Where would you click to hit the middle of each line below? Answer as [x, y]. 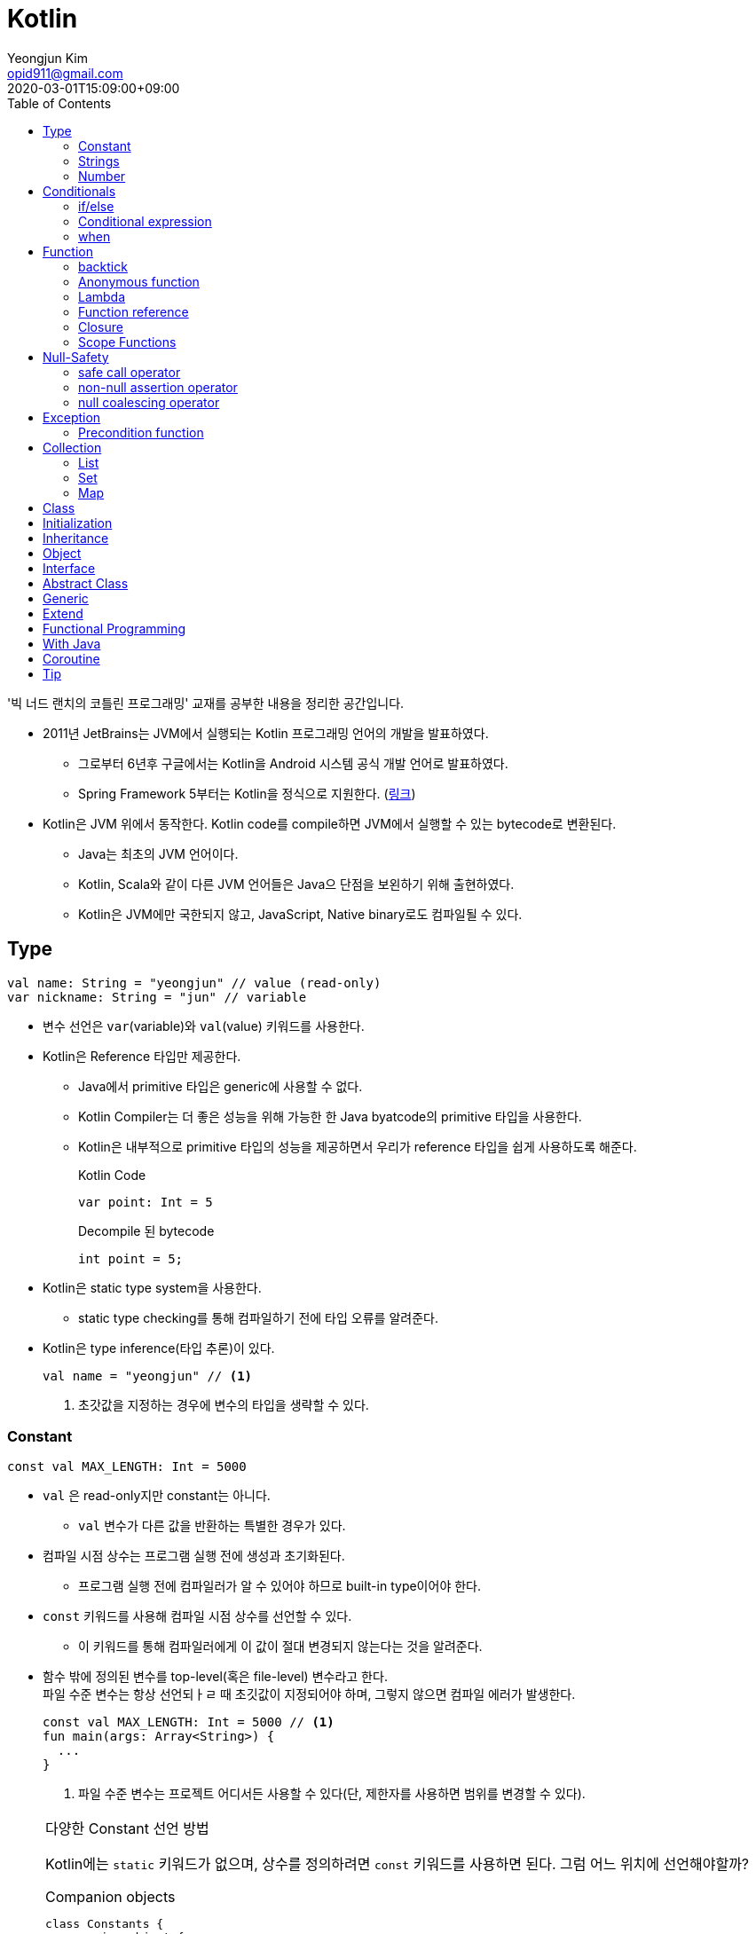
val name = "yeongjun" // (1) [148, 1376]
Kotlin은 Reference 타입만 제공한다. [142, 1056]
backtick [103, 266]
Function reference [134, 311]
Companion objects [110, 1897]
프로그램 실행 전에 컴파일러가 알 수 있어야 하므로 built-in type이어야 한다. [280, 1586]
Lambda [102, 296]
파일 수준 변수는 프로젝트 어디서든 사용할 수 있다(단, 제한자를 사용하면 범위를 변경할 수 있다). [332, 1794]
